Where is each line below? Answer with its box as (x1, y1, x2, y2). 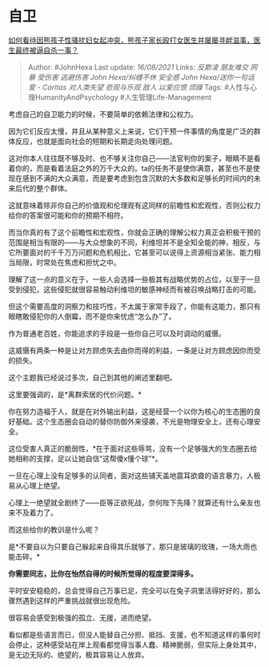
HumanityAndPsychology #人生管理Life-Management (34, 92, 212, 102)
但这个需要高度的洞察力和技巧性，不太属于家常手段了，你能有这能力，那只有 (8, 301, 261, 311)
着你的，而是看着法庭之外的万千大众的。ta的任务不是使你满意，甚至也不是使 (8, 163, 260, 173)
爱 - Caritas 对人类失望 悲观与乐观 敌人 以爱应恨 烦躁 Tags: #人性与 (27, 82, 251, 92)
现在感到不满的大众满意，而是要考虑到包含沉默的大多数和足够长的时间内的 (8, 173, 254, 183)
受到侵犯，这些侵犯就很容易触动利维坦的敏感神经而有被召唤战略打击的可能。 (8, 284, 261, 294)
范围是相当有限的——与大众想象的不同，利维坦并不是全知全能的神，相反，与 (8, 237, 261, 247)
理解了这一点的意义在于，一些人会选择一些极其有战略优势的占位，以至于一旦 (8, 274, 261, 284)
